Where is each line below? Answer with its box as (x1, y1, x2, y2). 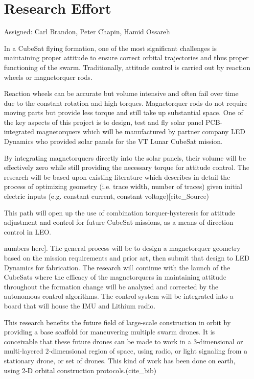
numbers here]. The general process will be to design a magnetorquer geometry (4, 243, 241, 253)
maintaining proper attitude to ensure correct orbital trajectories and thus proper (4, 52, 249, 63)
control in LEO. (4, 226, 51, 237)
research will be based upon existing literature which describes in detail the (4, 171, 230, 182)
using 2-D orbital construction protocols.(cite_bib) (4, 365, 157, 375)
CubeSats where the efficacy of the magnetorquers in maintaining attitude (4, 272, 227, 282)
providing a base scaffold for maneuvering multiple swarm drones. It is (4, 327, 215, 337)
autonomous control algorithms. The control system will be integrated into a (4, 291, 233, 301)
